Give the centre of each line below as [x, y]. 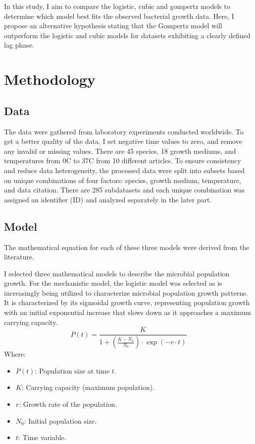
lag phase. [19, 45]
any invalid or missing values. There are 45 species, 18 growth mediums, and [120, 151]
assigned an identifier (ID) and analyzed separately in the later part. [108, 199]
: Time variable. [42, 437]
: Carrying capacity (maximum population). [88, 387]
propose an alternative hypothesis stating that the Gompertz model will [113, 26]
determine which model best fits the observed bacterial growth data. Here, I [119, 16]
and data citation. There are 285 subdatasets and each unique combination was [125, 190]
